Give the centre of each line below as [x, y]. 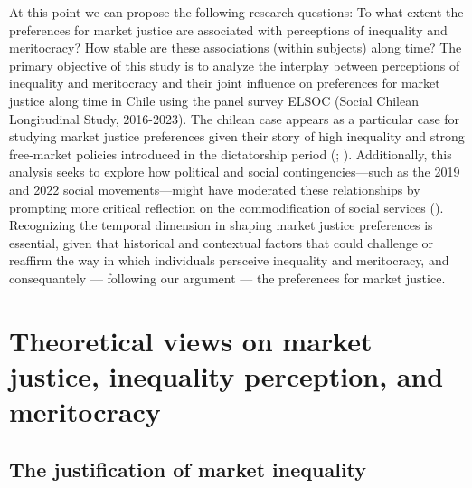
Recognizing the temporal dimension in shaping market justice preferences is [221, 225]
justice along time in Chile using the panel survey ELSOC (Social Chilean [214, 100]
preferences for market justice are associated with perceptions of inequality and [228, 29]
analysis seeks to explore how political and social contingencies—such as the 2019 [235, 172]
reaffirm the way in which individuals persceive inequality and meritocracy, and [229, 260]
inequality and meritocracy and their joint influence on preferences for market [225, 83]
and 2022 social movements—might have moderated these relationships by [215, 189]
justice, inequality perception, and [227, 375]
